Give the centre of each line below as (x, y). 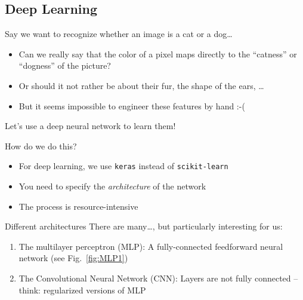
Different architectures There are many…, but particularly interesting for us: (144, 226)
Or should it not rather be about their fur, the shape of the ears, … (141, 85)
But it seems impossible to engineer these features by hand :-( (132, 105)
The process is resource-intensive (78, 206)
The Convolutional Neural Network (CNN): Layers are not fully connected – (158, 278)
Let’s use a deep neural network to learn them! (90, 126)
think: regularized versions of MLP (82, 290)
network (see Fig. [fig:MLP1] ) (73, 258)
